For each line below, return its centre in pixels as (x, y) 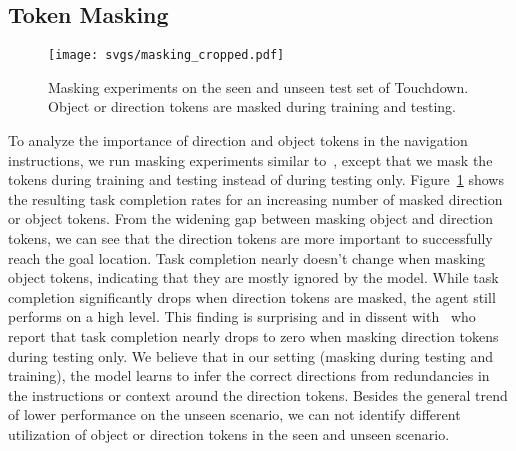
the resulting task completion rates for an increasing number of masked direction (255, 198)
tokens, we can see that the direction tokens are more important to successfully (250, 238)
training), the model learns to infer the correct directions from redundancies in (249, 375)
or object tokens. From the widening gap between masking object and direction (251, 218)
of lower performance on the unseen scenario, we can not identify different (234, 414)
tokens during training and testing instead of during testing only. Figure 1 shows (256, 179)
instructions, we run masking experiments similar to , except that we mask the (250, 159)
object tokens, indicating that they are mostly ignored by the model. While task (253, 277)
